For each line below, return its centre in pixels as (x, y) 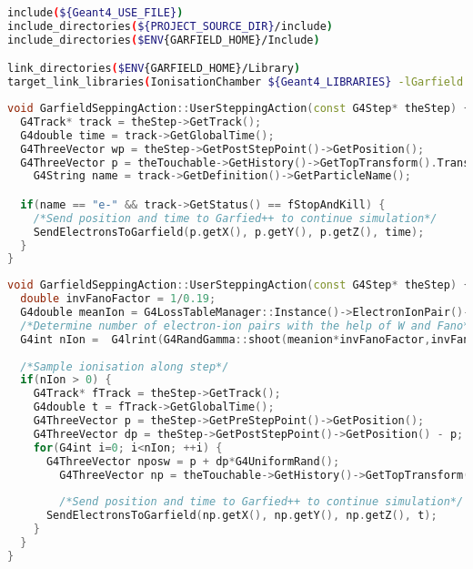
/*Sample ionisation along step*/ (125, 366)
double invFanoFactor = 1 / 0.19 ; (118, 299)
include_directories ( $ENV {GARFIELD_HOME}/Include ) (164, 40)
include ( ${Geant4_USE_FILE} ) (96, 13)
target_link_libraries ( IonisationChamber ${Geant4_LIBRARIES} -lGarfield (236, 82)
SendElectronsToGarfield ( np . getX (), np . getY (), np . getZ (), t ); (242, 516)
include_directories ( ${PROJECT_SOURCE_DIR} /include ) (170, 26)
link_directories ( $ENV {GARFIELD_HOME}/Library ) (154, 69)
